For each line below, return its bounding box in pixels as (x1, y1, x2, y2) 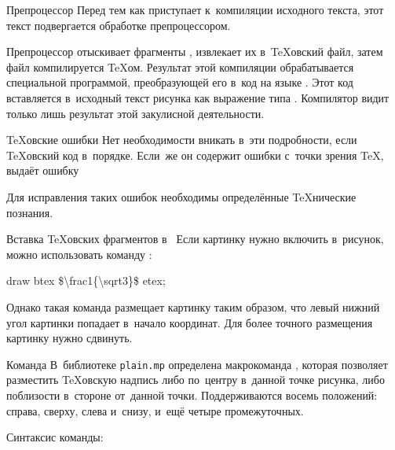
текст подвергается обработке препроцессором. (6, 17, 231, 33)
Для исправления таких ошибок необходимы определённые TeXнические (6, 188, 357, 205)
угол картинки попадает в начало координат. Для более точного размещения (6, 314, 373, 330)
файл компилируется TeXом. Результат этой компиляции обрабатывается (6, 58, 354, 75)
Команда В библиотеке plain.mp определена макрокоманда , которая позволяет (6, 356, 388, 372)
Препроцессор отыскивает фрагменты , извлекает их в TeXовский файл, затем (6, 43, 383, 60)
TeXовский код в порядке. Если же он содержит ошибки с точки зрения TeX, (6, 146, 384, 163)
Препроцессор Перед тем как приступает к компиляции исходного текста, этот (6, 2, 384, 17)
